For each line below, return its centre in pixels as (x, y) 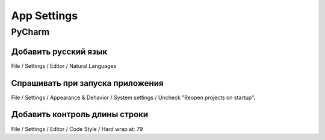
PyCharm (30, 32)
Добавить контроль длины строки (80, 114)
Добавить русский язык (59, 51)
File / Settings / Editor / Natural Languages (64, 65)
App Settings (45, 16)
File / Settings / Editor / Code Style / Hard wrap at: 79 (77, 129)
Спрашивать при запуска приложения (87, 83)
